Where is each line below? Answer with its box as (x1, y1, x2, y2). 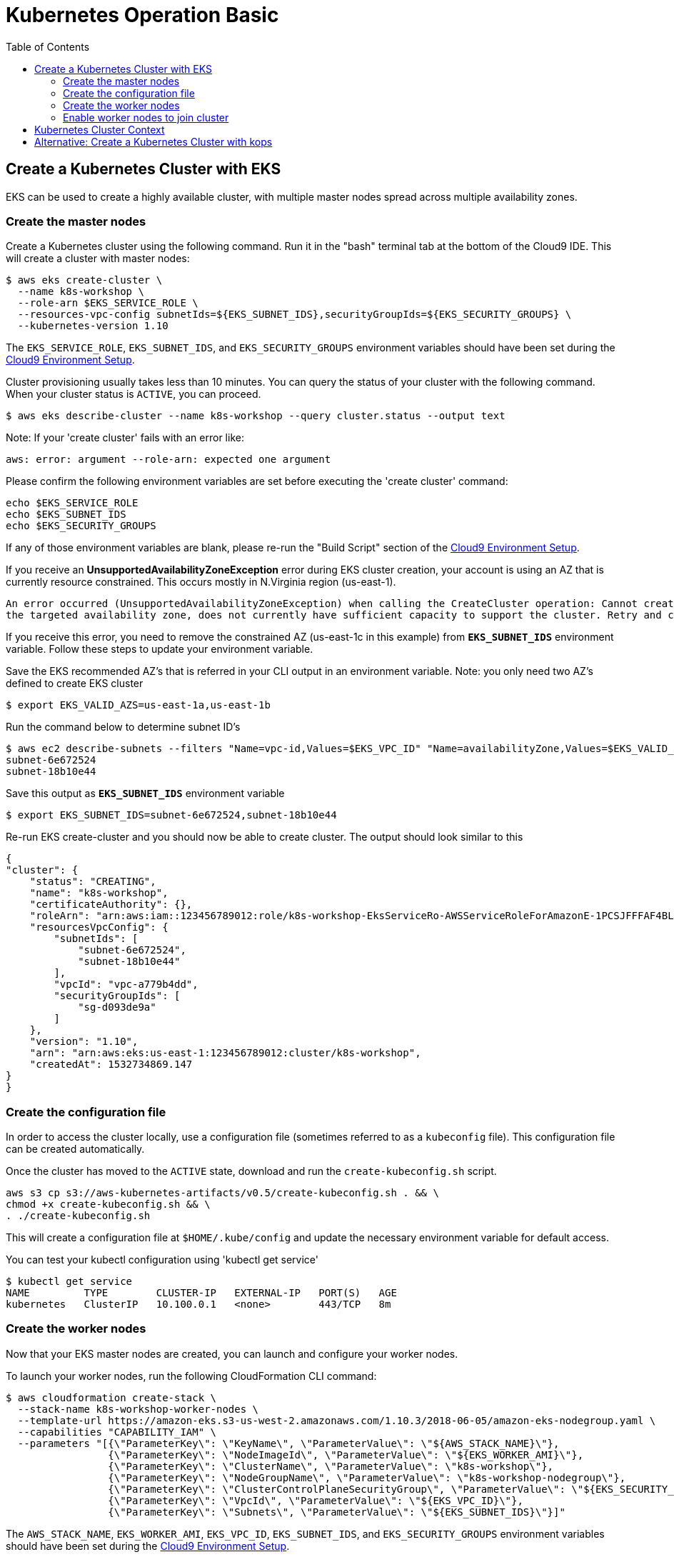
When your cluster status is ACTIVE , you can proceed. (6, 388, 261, 401)
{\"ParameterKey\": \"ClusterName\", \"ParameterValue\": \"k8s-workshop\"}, (108, 1460, 554, 1472)
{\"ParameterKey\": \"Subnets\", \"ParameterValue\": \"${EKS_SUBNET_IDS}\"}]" (108, 1506, 565, 1518)
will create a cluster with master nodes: (6, 252, 190, 265)
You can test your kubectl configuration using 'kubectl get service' (6, 1253, 319, 1266)
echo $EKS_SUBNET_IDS (6, 509, 126, 521)
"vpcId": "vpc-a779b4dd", (54, 978, 198, 991)
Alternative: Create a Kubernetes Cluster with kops (34, 135, 273, 148)
